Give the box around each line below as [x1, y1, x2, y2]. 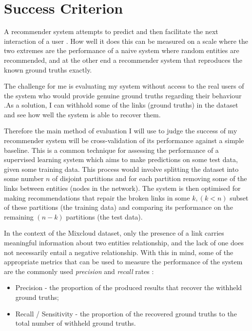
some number [4, 173, 44, 184]
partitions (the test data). [66, 211, 143, 221]
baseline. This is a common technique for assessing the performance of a [4, 145, 219, 155]
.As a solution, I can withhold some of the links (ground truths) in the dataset [4, 100, 238, 110]
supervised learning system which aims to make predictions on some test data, [4, 154, 238, 165]
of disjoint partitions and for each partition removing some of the [52, 173, 247, 184]
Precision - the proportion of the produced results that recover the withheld [15, 282, 242, 293]
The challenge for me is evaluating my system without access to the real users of [4, 81, 244, 91]
